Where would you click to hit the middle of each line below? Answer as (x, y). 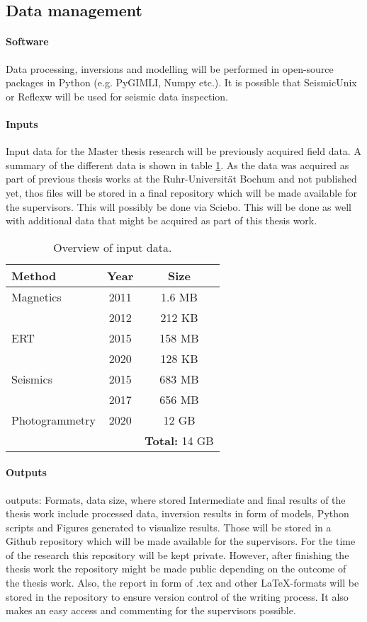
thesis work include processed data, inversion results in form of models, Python (177, 513)
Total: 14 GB (179, 440)
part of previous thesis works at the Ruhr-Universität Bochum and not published (181, 179)
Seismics (32, 379)
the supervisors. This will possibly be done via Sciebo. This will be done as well (179, 206)
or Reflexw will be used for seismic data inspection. (117, 96)
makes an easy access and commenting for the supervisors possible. (151, 610)
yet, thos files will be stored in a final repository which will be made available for (181, 192)
